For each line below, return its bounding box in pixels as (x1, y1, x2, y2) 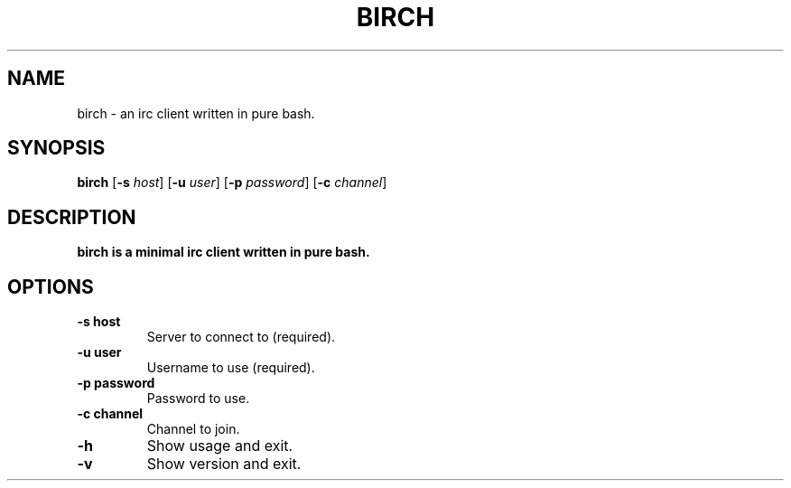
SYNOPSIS (7, 136, 106, 160)
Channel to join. (146, 421, 240, 437)
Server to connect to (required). (146, 329, 336, 345)
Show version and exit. (146, 455, 302, 474)
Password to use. (146, 390, 250, 407)
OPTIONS (7, 275, 94, 298)
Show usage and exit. (146, 436, 293, 455)
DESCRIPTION (7, 205, 136, 229)
